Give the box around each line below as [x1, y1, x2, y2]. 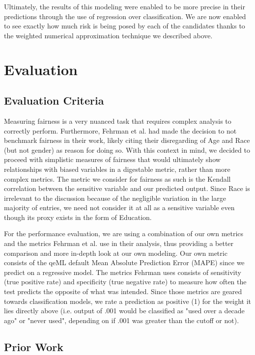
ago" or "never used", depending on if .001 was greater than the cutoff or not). [4, 315, 239, 325]
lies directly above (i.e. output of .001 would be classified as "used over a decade [4, 305, 245, 316]
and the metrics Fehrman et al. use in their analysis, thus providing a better [4, 238, 234, 248]
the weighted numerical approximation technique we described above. [4, 30, 213, 40]
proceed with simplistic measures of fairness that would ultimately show [4, 154, 221, 164]
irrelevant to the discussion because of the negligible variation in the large [4, 192, 226, 203]
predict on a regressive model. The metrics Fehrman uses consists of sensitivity [4, 267, 241, 277]
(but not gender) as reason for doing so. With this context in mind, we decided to [4, 144, 250, 155]
